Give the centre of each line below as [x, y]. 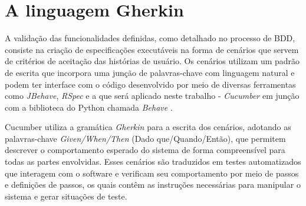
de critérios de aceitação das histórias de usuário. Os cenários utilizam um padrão [152, 61]
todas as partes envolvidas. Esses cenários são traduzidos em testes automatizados [153, 162]
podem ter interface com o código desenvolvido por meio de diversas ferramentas [150, 84]
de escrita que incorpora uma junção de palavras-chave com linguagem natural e [150, 72]
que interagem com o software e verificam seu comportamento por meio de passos [152, 173]
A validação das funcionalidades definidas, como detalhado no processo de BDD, [150, 38]
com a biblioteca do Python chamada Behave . [89, 107]
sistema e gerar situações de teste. [66, 196]
